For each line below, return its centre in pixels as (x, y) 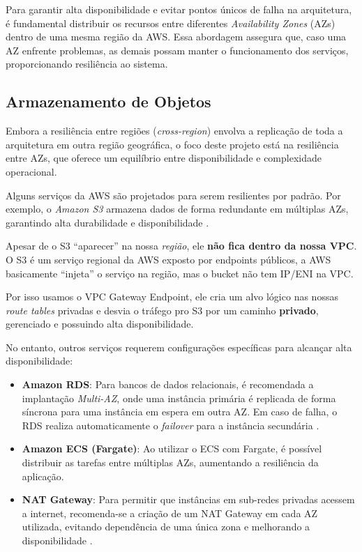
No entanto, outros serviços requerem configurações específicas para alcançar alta (179, 347)
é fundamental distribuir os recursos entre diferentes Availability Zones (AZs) (171, 23)
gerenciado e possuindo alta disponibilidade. (100, 324)
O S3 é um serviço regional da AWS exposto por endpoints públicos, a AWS (168, 259)
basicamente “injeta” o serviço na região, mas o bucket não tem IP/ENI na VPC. (180, 273)
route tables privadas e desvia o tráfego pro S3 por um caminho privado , (162, 310)
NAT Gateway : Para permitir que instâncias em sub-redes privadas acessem (188, 499)
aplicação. (43, 476)
